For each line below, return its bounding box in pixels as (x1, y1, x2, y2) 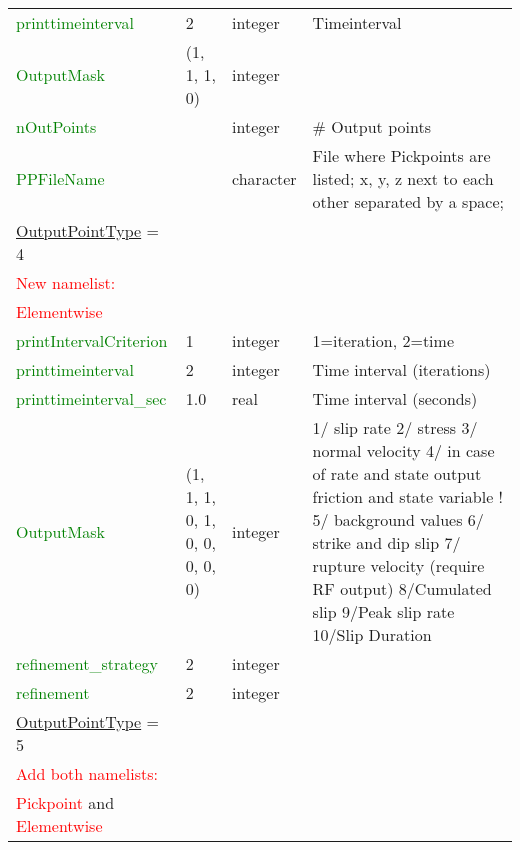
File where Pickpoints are (312, 144, 491, 167)
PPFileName (16, 167, 105, 190)
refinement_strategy (16, 652, 158, 675)
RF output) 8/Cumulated (312, 577, 492, 600)
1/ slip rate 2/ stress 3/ (312, 416, 478, 439)
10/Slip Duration (312, 623, 432, 646)
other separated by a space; (312, 190, 504, 213)
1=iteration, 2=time (312, 329, 454, 352)
